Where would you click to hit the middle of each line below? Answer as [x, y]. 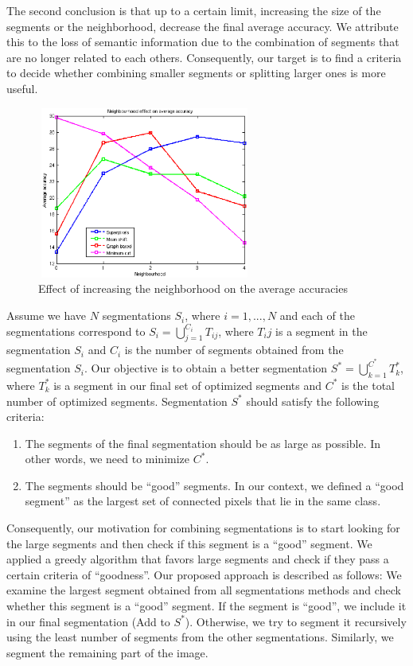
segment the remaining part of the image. [107, 652]
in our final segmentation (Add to [88, 621]
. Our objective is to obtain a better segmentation [206, 368]
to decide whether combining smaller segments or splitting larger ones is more [196, 73]
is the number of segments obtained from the [234, 350]
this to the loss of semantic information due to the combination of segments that [203, 42]
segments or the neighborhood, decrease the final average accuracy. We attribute [203, 26]
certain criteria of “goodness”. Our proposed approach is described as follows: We [204, 574]
